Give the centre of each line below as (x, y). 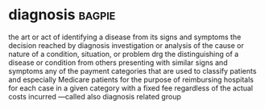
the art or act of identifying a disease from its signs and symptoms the (125, 37)
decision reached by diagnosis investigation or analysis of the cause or (126, 45)
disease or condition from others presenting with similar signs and (118, 63)
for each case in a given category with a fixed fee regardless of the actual (131, 88)
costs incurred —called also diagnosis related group (95, 96)
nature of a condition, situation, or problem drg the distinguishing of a (124, 54)
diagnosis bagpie (62, 15)
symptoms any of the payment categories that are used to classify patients (132, 71)
